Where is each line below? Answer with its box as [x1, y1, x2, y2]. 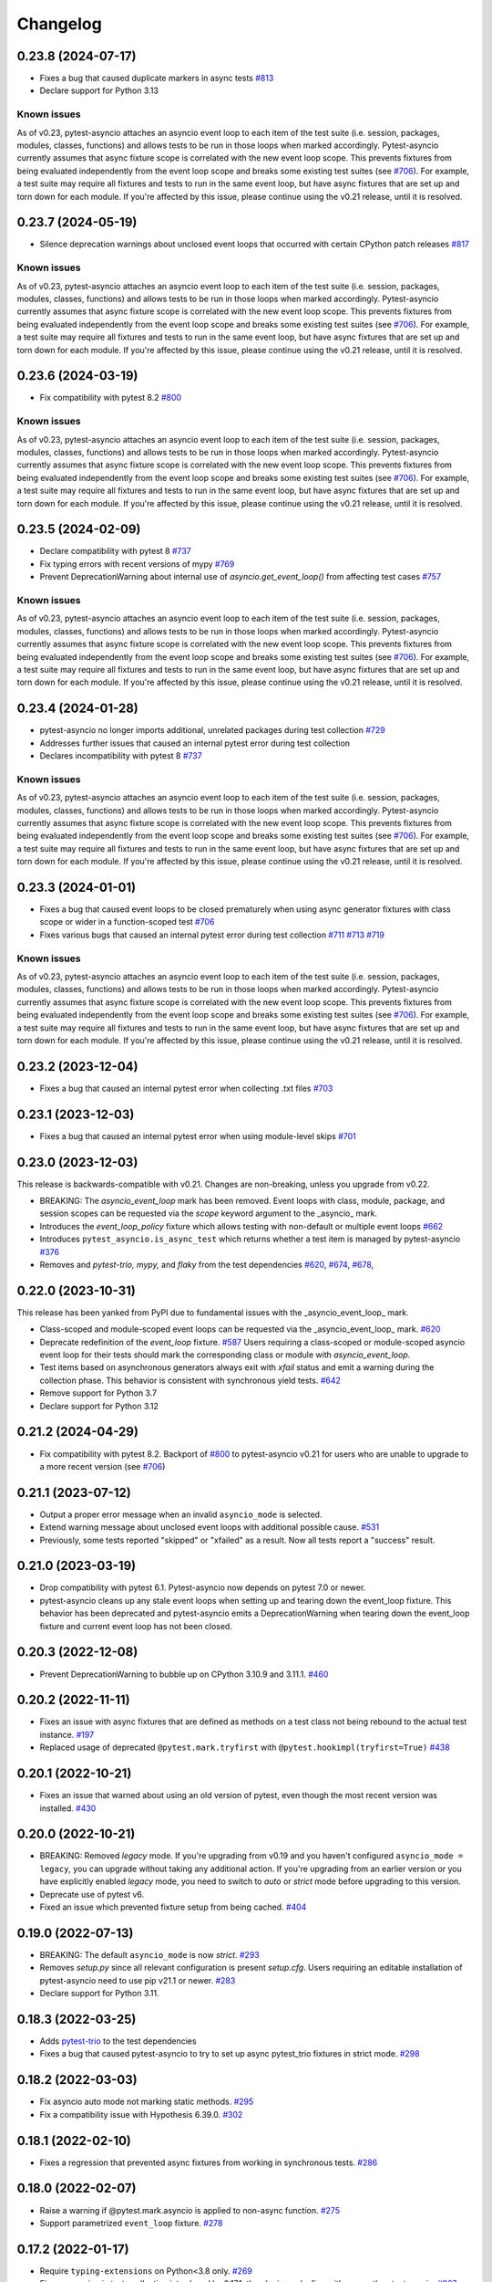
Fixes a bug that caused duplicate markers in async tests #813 [39, 73, 274, 84]
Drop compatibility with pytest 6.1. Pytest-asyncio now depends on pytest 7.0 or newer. [39, 1582, 366, 1593]
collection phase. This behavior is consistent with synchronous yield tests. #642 [39, 1375, 342, 1386]
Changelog [16, 14, 102, 34]
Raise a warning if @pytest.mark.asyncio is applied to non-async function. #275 [39, 2204, 341, 2215]
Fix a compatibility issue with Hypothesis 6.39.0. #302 [39, 2109, 243, 2120]
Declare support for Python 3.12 [39, 1400, 159, 1411]
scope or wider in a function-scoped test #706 [39, 916, 215, 927]
